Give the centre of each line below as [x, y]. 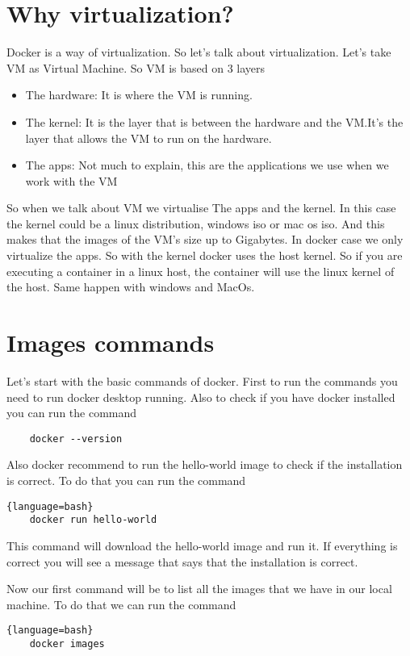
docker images [67, 643]
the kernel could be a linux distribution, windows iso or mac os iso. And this [196, 223]
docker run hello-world [93, 520]
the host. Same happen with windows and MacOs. [131, 287]
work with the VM [71, 180]
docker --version [76, 439]
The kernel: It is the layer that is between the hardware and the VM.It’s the [214, 121]
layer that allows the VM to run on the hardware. [149, 138]
